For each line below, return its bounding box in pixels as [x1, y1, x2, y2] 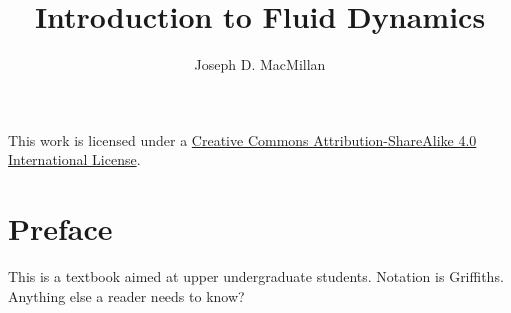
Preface [8, 208, 113, 249]
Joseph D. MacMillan [194, 54, 326, 75]
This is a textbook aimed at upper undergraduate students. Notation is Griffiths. [8, 266, 504, 287]
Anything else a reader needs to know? [8, 285, 245, 306]
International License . [8, 149, 141, 170]
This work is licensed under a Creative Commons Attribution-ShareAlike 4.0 [8, 129, 477, 150]
